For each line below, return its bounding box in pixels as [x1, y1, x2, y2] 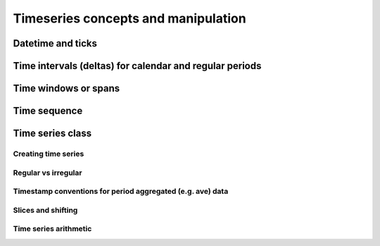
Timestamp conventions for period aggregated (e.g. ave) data [13, 187, 229, 197]
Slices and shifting [13, 205, 78, 215]
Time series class [13, 128, 91, 140]
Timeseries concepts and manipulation [13, 11, 246, 26]
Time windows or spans [13, 82, 120, 94]
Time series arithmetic [13, 224, 92, 234]
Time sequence [13, 105, 83, 117]
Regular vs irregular [13, 168, 82, 178]
